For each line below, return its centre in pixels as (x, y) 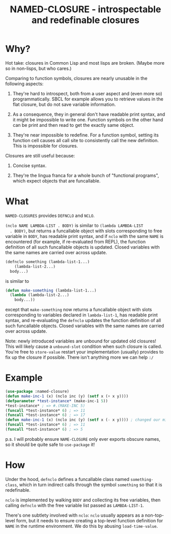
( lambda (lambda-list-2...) (40, 295)
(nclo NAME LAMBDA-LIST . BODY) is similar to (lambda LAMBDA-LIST (74, 225)
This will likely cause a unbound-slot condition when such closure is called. (84, 346)
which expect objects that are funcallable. (56, 181)
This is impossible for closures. (45, 146)
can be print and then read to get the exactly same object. (74, 125)
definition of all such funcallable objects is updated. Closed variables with (82, 247)
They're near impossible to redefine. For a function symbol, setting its (85, 135)
